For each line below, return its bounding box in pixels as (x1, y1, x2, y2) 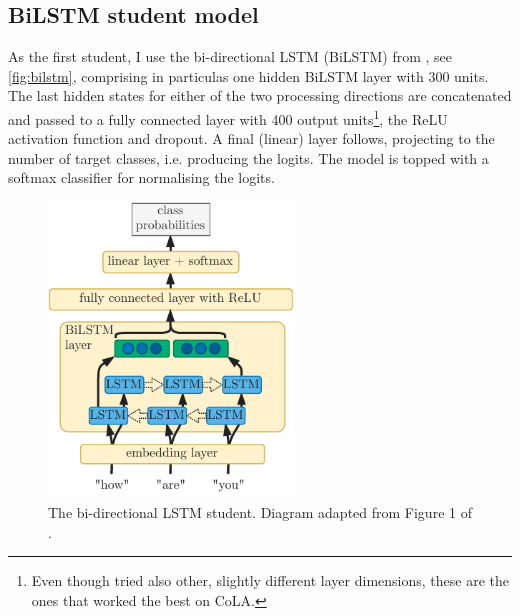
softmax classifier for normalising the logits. (8, 167, 275, 188)
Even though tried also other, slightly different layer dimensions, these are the (31, 570, 509, 591)
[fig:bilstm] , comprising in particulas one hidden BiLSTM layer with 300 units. (8, 65, 489, 86)
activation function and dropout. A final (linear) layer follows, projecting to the (8, 128, 495, 149)
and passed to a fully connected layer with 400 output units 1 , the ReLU (8, 105, 448, 129)
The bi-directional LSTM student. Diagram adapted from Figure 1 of (48, 501, 472, 522)
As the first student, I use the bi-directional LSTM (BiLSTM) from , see (8, 46, 453, 67)
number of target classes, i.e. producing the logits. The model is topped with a (8, 147, 489, 168)
